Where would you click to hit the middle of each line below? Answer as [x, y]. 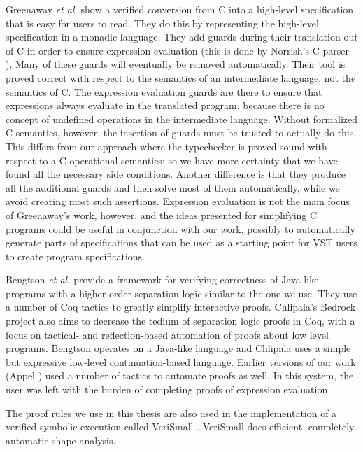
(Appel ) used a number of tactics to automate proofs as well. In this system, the [180, 375]
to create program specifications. [75, 256]
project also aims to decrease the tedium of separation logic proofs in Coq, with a [180, 321]
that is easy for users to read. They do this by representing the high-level [162, 23]
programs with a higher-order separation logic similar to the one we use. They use [181, 293]
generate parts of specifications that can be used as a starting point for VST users [181, 242]
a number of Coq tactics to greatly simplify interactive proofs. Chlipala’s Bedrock [181, 307]
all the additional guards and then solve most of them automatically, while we [173, 187]
